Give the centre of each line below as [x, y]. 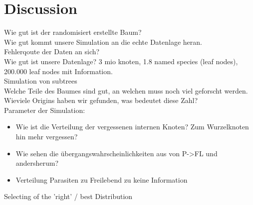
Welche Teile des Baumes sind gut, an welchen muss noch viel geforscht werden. [126, 90]
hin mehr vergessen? [47, 137]
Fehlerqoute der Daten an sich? [52, 51]
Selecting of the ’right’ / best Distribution [68, 196]
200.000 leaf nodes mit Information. [58, 71]
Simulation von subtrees [41, 81]
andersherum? [37, 163]
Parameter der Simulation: [45, 110]
